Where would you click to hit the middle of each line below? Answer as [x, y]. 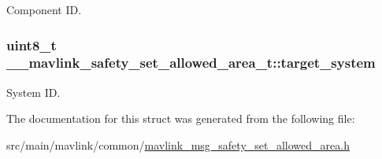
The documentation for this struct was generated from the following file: [181, 118]
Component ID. [44, 9]
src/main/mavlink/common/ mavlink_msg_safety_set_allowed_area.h [178, 144]
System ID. [33, 92]
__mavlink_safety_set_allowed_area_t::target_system [191, 63]
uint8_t [32, 44]
